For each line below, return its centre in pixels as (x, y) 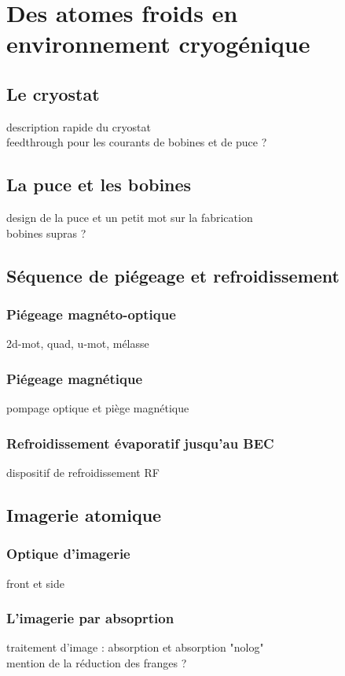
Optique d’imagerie (68, 554)
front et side (36, 583)
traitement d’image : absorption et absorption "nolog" (135, 647)
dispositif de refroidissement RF (83, 472)
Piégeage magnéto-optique (91, 314)
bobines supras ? (46, 233)
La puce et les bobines (99, 185)
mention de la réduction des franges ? (97, 662)
